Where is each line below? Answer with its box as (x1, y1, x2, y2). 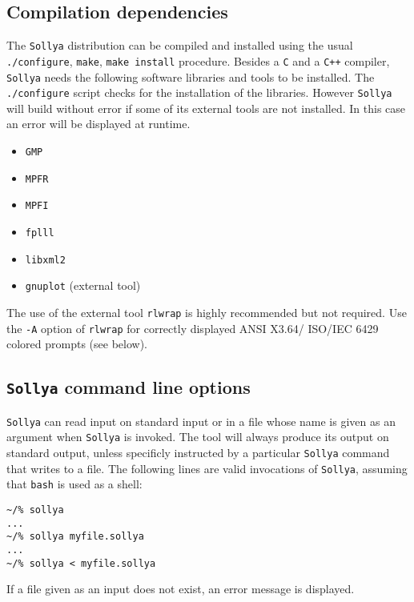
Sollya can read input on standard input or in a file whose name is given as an (6, 412, 396, 429)
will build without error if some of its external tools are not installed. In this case (6, 99, 406, 116)
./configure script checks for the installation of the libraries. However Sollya (6, 84, 392, 101)
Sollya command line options (6, 375, 251, 399)
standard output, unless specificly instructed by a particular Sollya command (6, 443, 390, 460)
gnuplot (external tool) (25, 277, 141, 294)
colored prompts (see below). (6, 335, 147, 352)
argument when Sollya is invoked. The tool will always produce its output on (6, 428, 389, 445)
